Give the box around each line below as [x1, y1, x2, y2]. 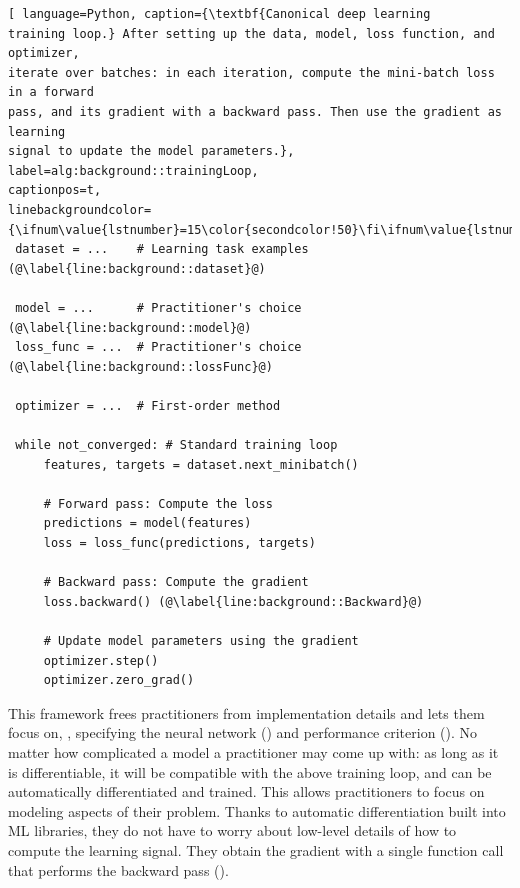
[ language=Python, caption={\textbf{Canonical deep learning [8, 7, 431, 21]
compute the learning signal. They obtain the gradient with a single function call [8, 839, 504, 860]
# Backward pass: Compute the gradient [43, 575, 309, 590]
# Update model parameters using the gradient [43, 634, 359, 648]
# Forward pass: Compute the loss [43, 496, 273, 511]
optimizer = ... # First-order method [15, 398, 281, 413]
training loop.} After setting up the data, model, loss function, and [8, 26, 495, 41]
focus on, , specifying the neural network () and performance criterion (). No [8, 722, 478, 743]
